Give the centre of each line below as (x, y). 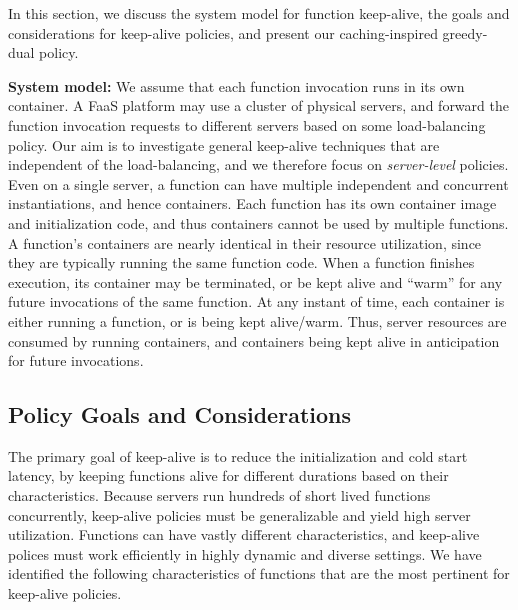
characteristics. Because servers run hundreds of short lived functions (219, 495)
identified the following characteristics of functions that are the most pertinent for (259, 573)
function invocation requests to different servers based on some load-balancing (247, 124)
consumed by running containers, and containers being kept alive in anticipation (254, 340)
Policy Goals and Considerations (179, 414)
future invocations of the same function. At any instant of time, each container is (256, 301)
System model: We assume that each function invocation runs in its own (236, 85)
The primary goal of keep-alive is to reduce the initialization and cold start (238, 455)
